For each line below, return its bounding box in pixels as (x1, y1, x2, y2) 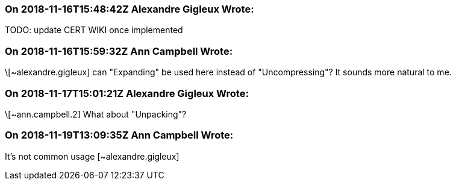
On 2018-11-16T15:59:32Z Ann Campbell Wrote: (5, 45, 233, 57)
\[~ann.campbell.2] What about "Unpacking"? (5, 108, 187, 119)
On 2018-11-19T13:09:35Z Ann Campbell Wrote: (5, 129, 234, 142)
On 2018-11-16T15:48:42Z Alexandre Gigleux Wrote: (5, 3, 254, 15)
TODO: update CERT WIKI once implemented (5, 25, 183, 36)
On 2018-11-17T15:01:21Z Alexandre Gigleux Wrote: (5, 87, 249, 99)
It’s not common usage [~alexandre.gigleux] (5, 151, 180, 161)
